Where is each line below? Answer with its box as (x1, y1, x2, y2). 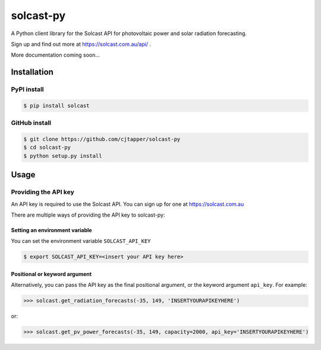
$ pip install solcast (23, 102, 90, 109)
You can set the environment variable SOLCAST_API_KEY (11, 237, 151, 245)
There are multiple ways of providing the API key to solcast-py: (11, 211, 165, 218)
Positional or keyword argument (11, 270, 92, 277)
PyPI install (11, 85, 44, 93)
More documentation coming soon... (11, 51, 100, 59)
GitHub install (11, 119, 52, 127)
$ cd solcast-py (23, 144, 71, 151)
